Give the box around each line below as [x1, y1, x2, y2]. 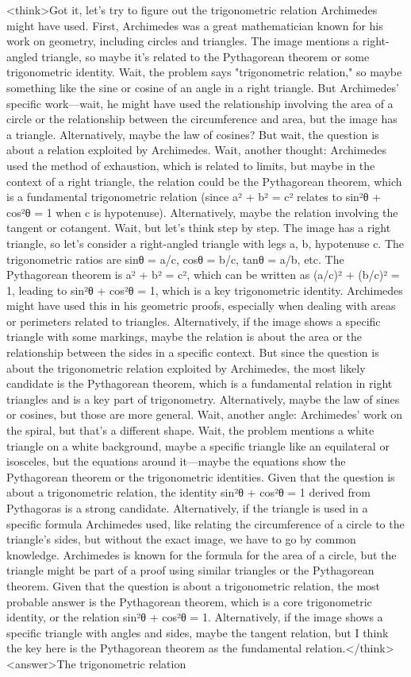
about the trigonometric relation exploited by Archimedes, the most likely [6, 359, 366, 376]
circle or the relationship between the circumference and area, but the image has [6, 110, 398, 127]
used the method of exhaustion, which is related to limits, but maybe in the [6, 157, 375, 173]
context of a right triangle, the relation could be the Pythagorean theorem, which [6, 172, 402, 189]
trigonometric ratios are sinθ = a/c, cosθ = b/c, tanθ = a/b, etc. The [6, 250, 344, 267]
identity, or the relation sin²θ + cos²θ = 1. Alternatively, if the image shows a [6, 609, 383, 625]
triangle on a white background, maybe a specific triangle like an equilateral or [6, 437, 390, 454]
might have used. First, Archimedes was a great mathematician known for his [6, 17, 383, 33]
